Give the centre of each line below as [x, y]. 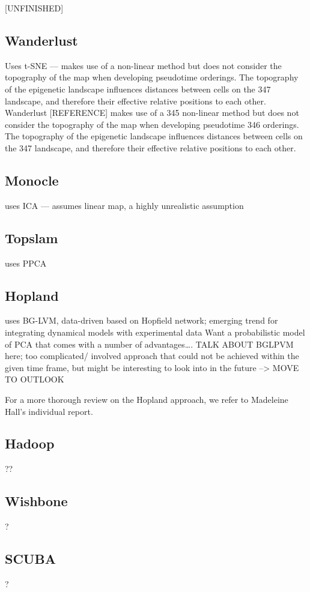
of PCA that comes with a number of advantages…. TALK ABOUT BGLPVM [149, 344]
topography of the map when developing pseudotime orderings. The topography [152, 77]
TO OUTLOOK [35, 379]
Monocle [32, 180]
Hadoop [30, 443]
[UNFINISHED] [34, 8]
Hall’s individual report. [49, 411]
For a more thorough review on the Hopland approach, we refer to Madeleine [147, 399]
